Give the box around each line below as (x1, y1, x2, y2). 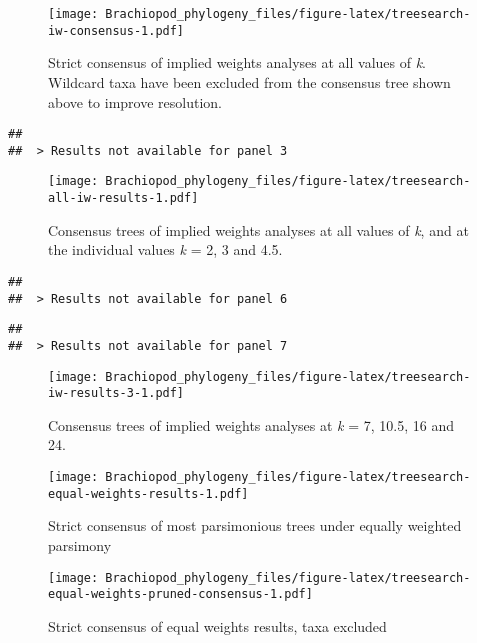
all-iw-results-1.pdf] (48, 191, 199, 206)
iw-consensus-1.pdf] (48, 23, 185, 38)
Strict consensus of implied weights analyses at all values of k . (48, 52, 427, 73)
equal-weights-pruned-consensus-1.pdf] (48, 587, 313, 602)
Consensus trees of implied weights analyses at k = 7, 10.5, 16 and (48, 414, 454, 435)
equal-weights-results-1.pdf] (48, 486, 249, 501)
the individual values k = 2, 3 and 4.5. (48, 239, 283, 260)
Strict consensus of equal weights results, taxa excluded (48, 615, 387, 636)
